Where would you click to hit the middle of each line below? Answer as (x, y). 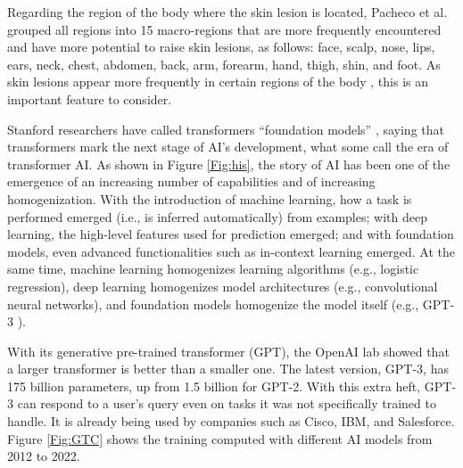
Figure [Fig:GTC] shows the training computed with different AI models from (220, 438)
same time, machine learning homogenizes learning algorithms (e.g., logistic (213, 269)
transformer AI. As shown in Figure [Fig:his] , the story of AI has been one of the (229, 164)
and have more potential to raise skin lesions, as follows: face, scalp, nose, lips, (221, 47)
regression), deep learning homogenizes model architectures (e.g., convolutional (223, 286)
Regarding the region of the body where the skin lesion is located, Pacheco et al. (227, 12)
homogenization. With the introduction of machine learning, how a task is (210, 198)
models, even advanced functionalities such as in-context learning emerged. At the (231, 251)
